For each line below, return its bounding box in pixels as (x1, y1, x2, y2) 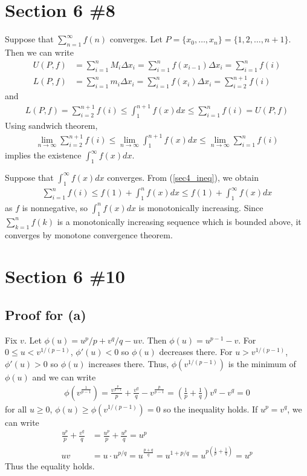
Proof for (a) (5, 305, 86, 324)
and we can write (32, 370, 96, 383)
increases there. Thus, (88, 357, 169, 370)
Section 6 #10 (5, 264, 125, 289)
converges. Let (109, 33, 163, 45)
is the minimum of (228, 357, 296, 370)
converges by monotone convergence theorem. (5, 228, 173, 241)
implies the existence (5, 149, 82, 161)
